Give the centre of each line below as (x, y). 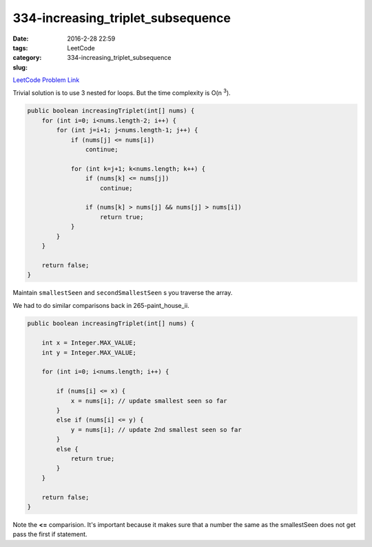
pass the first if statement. (50, 535)
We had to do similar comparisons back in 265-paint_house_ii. (101, 305)
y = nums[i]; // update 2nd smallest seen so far (156, 430)
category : (27, 58)
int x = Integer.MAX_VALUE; (89, 343)
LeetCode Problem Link (46, 80)
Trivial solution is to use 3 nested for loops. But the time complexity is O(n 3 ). (122, 92)
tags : (20, 48)
